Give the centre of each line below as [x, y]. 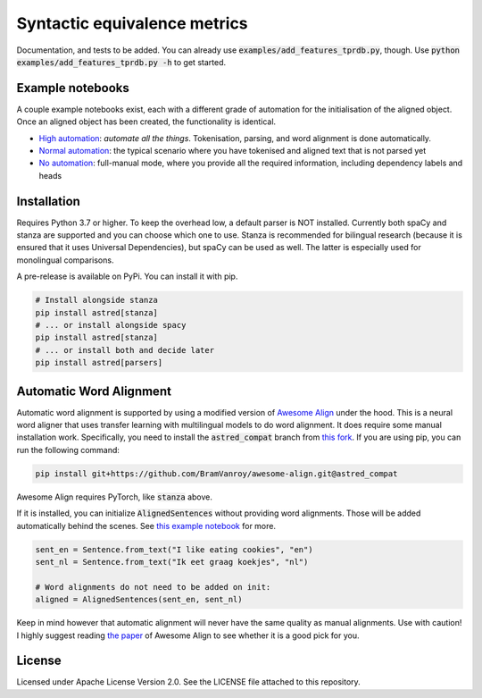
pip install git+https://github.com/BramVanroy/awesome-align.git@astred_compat [216, 473]
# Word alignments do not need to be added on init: [153, 587]
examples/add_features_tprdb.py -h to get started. [121, 62]
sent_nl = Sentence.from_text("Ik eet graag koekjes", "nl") [172, 562]
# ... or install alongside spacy [111, 325]
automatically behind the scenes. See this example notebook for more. [146, 526]
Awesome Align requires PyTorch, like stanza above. [115, 497]
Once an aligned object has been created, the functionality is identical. [146, 122]
